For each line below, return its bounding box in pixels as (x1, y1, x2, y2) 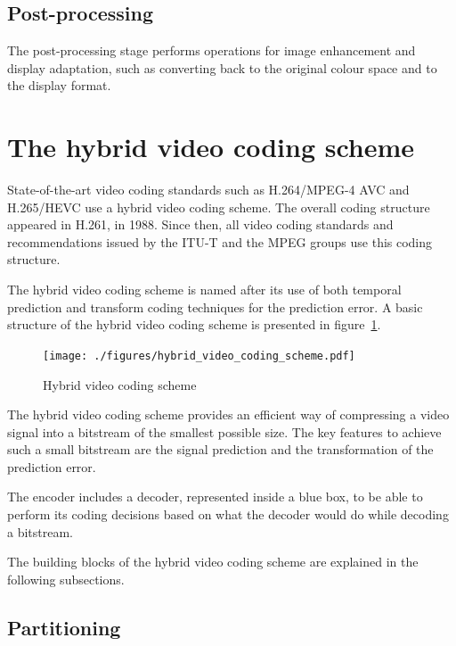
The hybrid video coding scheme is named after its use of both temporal (7, 280, 402, 299)
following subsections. (7, 569, 125, 588)
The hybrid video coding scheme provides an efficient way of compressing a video (7, 405, 450, 424)
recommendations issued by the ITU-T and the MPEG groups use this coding (7, 232, 433, 251)
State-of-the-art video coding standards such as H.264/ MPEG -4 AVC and (7, 180, 410, 199)
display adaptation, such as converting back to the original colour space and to (7, 58, 437, 77)
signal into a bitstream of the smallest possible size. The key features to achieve (7, 422, 442, 441)
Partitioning (7, 613, 121, 641)
